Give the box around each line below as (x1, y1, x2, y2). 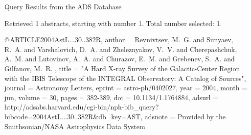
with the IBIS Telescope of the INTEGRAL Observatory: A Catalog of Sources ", (4, 73, 246, 83)
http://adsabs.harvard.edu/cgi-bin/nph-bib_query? (4, 102, 159, 112)
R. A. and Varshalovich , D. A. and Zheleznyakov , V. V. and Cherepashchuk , (4, 44, 237, 54)
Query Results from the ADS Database (4, 1, 122, 11)
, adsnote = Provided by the (140, 111, 226, 121)
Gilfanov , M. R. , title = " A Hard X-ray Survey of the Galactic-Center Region (4, 63, 240, 73)
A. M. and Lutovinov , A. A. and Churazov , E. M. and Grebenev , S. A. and (4, 54, 235, 64)
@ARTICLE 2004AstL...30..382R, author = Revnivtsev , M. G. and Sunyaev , (4, 34, 233, 45)
